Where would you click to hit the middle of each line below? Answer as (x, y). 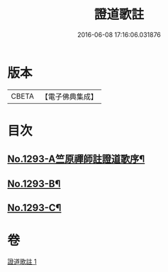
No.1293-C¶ (34, 208)
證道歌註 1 (22, 261)
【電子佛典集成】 (69, 97)
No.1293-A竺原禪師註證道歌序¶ (76, 159)
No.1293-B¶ (34, 184)
